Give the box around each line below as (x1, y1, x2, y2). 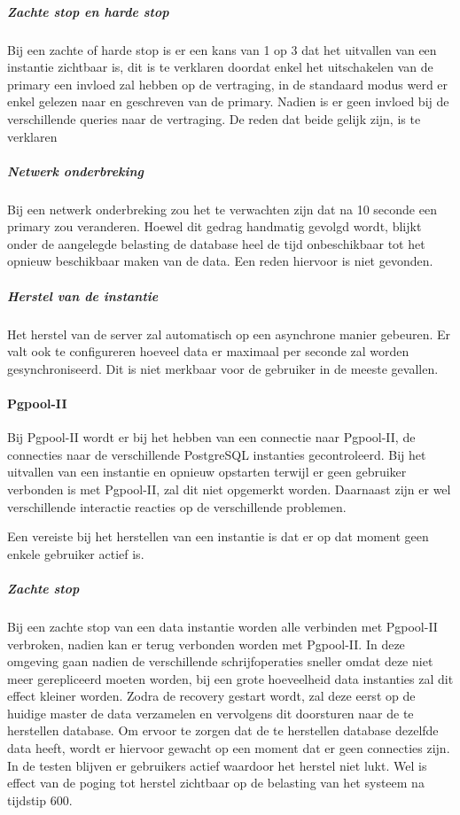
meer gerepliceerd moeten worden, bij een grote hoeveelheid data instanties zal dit (7, 669, 454, 687)
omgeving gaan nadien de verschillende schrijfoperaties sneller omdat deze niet (7, 652, 433, 671)
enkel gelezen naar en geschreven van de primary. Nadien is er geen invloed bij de (7, 92, 449, 111)
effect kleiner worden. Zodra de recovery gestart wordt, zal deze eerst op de (7, 687, 416, 705)
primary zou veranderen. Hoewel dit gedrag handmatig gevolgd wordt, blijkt (7, 217, 422, 236)
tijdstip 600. (7, 790, 73, 809)
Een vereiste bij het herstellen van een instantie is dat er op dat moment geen (7, 527, 429, 546)
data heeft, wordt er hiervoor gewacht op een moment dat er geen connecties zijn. (7, 739, 450, 757)
